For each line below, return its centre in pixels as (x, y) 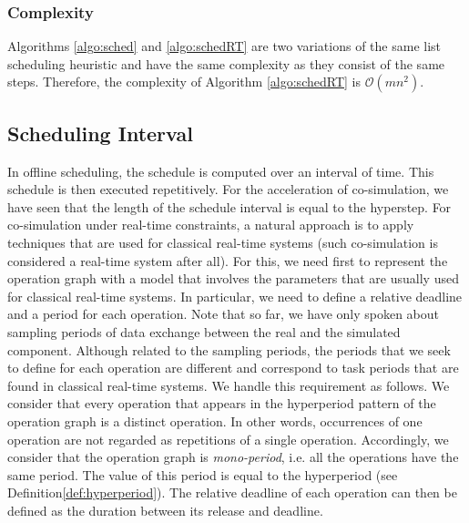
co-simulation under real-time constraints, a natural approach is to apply (211, 225)
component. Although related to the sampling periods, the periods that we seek (229, 349)
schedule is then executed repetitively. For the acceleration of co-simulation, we (228, 189)
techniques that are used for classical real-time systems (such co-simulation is (223, 242)
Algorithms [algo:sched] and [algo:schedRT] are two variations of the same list (224, 46)
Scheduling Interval (100, 133)
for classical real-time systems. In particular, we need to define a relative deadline (235, 296)
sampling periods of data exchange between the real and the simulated (204, 331)
